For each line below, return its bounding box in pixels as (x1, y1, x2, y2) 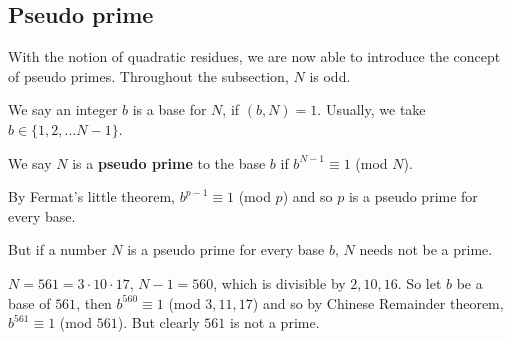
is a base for (132, 99, 207, 120)
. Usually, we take (317, 99, 426, 120)
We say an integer (8, 99, 118, 120)
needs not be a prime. (359, 239, 493, 260)
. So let (397, 272, 442, 293)
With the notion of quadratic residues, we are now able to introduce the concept (8, 46, 501, 67)
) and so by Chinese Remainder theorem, (252, 292, 504, 313)
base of (8, 292, 51, 313)
